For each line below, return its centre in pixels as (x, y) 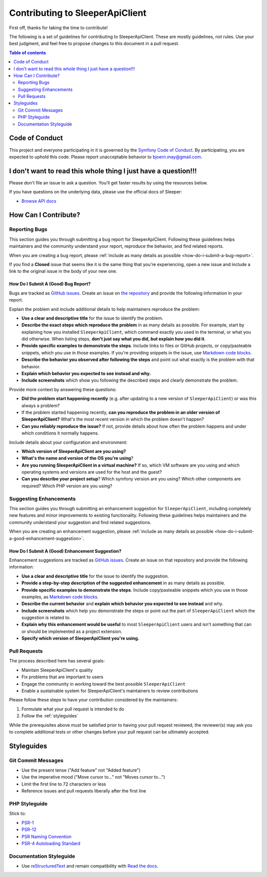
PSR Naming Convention (46, 836)
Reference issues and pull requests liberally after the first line (84, 791)
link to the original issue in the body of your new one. (63, 271)
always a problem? (41, 405)
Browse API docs (39, 201)
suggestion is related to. (46, 617)
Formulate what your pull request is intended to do (73, 709)
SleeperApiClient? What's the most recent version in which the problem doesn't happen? (113, 419)
